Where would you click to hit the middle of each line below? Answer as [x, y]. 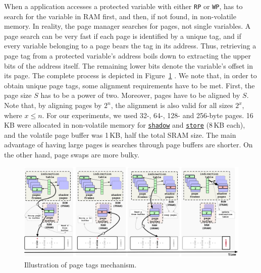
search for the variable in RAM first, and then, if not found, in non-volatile [120, 16]
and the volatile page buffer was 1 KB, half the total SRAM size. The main [120, 134]
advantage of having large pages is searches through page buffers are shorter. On [128, 145]
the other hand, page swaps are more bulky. [72, 155]
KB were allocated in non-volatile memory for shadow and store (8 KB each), [125, 125]
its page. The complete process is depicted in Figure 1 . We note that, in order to [130, 75]
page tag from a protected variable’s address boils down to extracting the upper [127, 56]
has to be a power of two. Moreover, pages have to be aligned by [140, 95]
